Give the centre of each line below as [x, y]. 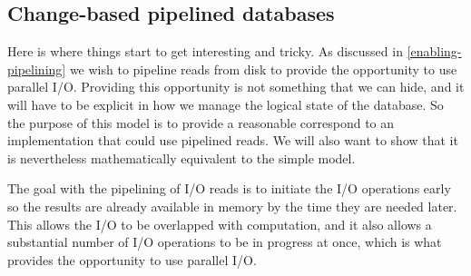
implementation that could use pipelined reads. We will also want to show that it [233, 140]
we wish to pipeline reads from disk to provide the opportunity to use [263, 69]
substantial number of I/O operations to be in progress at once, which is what [225, 242]
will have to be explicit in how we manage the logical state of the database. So [226, 104]
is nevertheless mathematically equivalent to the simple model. [182, 158]
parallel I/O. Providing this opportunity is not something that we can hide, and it [236, 87]
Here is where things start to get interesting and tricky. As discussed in [205, 51]
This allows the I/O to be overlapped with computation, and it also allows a [220, 224]
